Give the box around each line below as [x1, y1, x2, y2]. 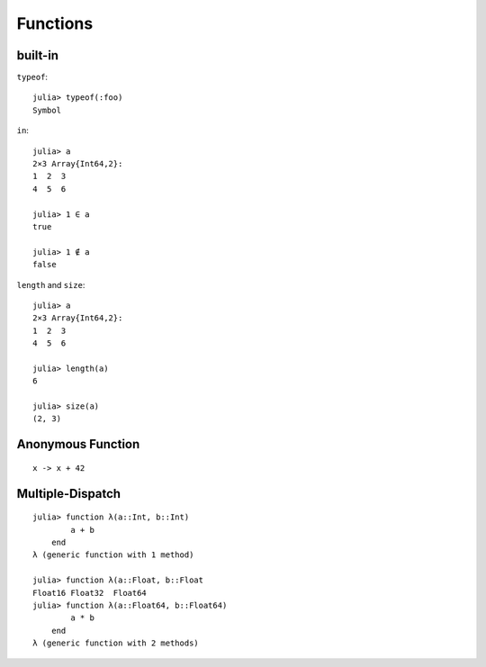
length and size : [16, 279, 85, 290]
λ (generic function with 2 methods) [32, 638, 200, 648]
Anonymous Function [16, 437, 140, 452]
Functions [16, 14, 94, 33]
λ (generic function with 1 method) [32, 550, 194, 560]
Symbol [32, 104, 62, 115]
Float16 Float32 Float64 [32, 588, 148, 598]
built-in [16, 48, 58, 63]
